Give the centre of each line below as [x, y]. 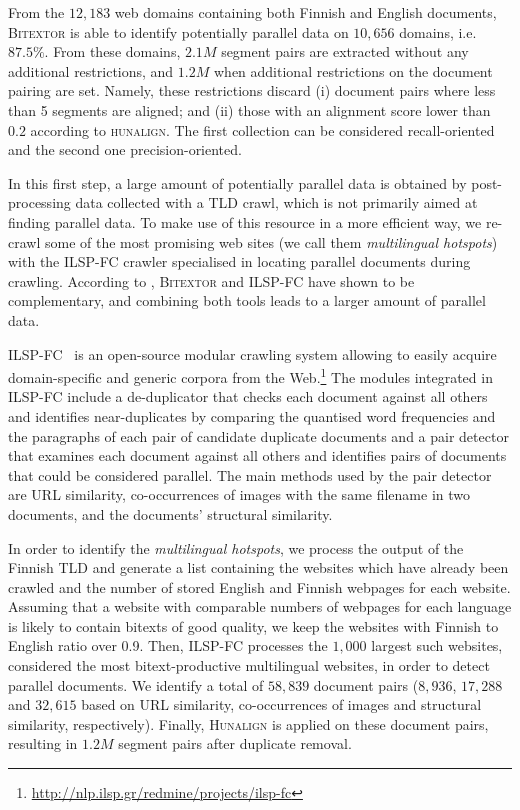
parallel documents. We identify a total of [136, 684]
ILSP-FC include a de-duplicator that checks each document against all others [248, 396]
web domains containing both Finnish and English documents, [305, 12]
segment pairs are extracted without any [345, 51]
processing [39, 202]
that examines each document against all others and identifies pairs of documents [257, 455]
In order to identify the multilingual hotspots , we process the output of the [236, 547]
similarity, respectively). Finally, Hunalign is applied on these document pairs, [248, 723]
